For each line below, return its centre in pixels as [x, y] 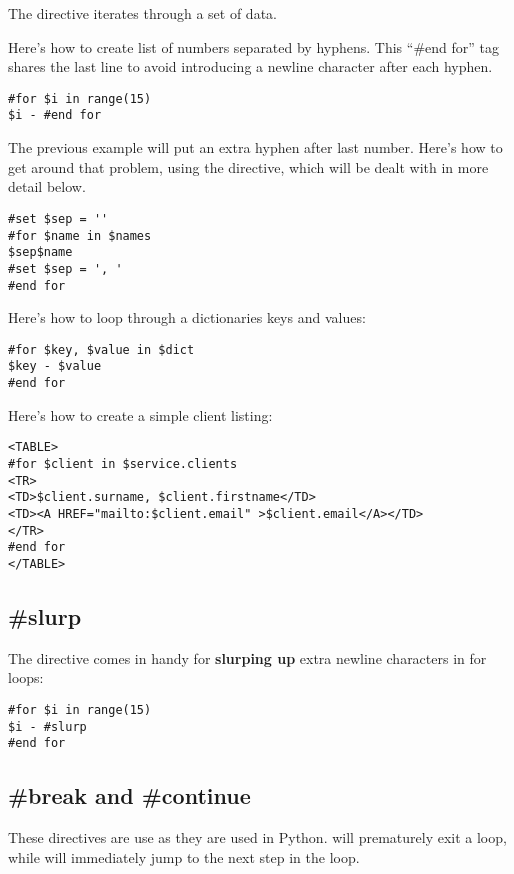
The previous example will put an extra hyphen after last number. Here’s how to [255, 147]
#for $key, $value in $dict [101, 349]
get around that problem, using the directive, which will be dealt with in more [248, 166]
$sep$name [40, 252]
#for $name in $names [80, 235]
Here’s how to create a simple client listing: [140, 414]
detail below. [47, 186]
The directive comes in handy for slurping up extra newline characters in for [247, 657]
